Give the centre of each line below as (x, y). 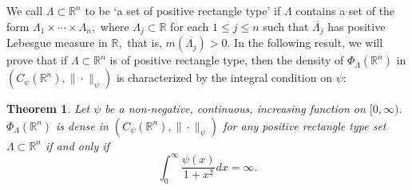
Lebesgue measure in (57, 43)
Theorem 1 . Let (48, 109)
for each (190, 26)
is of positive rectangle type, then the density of (227, 60)
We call (25, 10)
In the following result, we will (309, 43)
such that (286, 26)
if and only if (77, 145)
